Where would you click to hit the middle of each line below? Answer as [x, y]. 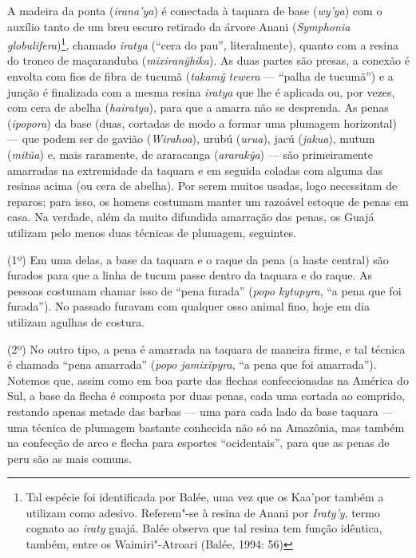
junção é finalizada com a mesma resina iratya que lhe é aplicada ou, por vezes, [201, 91]
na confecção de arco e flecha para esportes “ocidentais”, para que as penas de [198, 443]
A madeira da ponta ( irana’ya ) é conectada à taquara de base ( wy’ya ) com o [195, 10]
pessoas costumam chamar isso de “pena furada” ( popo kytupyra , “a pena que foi [204, 290]
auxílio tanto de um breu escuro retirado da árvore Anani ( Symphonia [179, 26]
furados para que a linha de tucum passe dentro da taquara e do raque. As [190, 275]
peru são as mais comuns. [69, 458]
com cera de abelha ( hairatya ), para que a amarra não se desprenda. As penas [198, 107]
